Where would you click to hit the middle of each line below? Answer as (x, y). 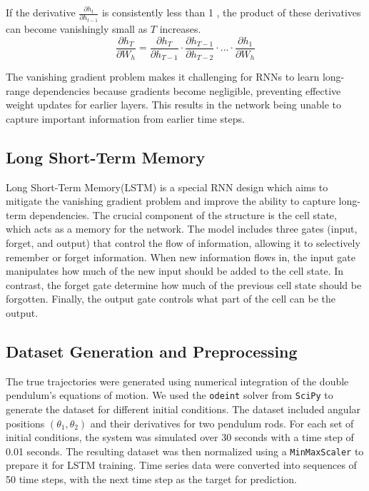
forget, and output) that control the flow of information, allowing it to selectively (183, 243)
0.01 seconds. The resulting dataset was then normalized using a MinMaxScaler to (185, 451)
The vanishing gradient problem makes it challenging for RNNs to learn (163, 77)
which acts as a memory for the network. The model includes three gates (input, (182, 229)
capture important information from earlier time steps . (125, 118)
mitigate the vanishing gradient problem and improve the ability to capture (171, 201)
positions (25, 423)
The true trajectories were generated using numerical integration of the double (177, 381)
